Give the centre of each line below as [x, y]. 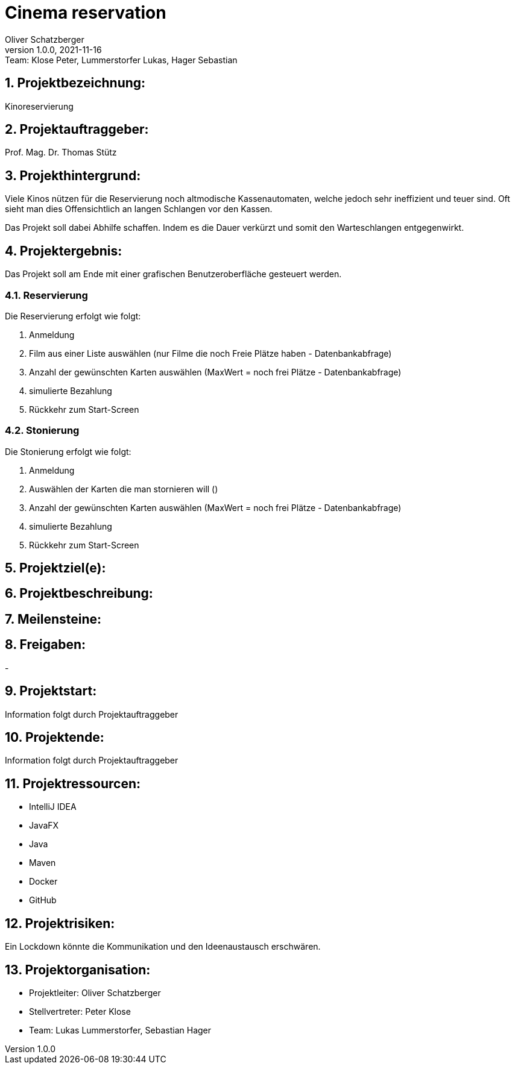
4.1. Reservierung [46, 295]
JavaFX [44, 826]
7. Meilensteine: [53, 619]
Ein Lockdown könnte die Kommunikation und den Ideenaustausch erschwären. [163, 947]
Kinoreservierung [39, 106]
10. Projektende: [55, 737]
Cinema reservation [86, 13]
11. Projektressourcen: [73, 783]
